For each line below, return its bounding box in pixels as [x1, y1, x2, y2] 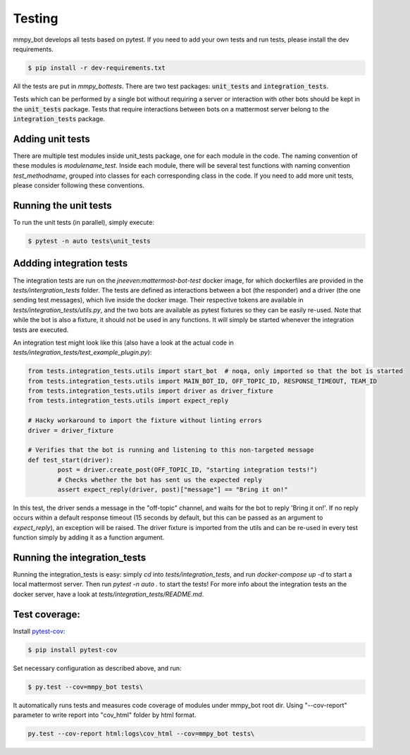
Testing [13, 11, 58, 26]
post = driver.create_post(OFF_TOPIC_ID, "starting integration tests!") [57, 466, 318, 474]
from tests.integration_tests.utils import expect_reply [27, 397, 229, 405]
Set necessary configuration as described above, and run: [13, 663, 182, 673]
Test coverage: [13, 608, 81, 620]
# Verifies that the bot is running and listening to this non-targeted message [27, 446, 314, 454]
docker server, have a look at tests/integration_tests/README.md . [13, 589, 204, 599]
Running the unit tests [13, 200, 112, 211]
